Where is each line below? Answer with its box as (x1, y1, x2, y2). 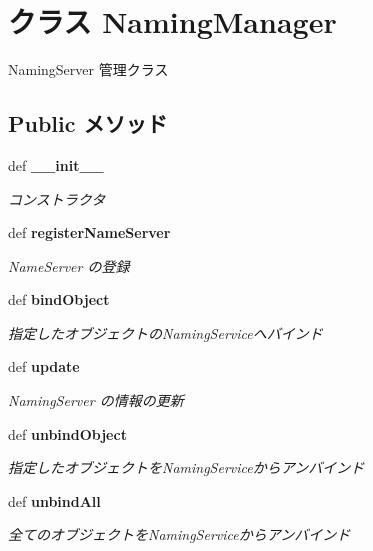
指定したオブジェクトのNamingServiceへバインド (8, 322, 323, 343)
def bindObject (8, 289, 110, 310)
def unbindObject (8, 423, 127, 444)
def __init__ (8, 154, 104, 175)
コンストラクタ (8, 188, 106, 209)
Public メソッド (8, 108, 168, 139)
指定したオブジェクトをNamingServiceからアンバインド (8, 457, 365, 478)
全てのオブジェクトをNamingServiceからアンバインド (8, 524, 351, 545)
